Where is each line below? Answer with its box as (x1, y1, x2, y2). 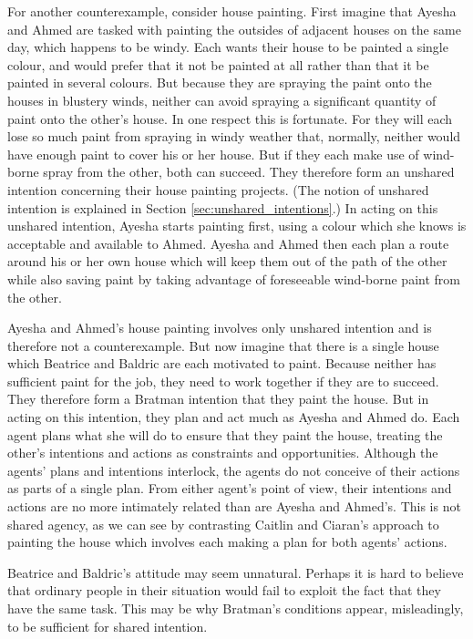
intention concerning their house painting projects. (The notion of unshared (7, 180, 429, 199)
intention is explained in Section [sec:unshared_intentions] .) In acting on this (7, 198, 438, 217)
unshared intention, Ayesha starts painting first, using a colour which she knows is (7, 216, 467, 235)
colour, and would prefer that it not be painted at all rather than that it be (7, 55, 429, 74)
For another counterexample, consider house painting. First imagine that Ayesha (7, 2, 457, 20)
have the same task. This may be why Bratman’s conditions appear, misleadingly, (7, 599, 464, 617)
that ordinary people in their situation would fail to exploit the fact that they (7, 581, 441, 600)
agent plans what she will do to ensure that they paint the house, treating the (7, 425, 443, 444)
